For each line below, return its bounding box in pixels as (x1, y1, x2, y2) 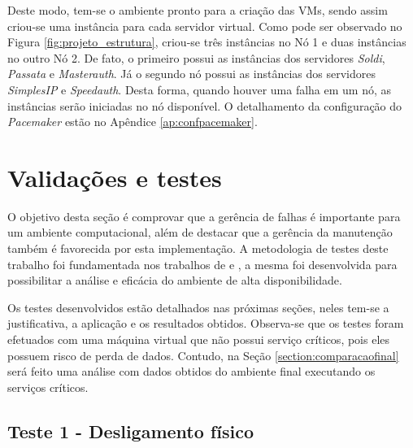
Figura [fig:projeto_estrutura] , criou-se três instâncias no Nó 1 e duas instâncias (7, 33, 406, 50)
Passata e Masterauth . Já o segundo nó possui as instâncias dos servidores (7, 65, 376, 82)
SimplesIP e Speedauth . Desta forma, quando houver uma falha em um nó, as (7, 80, 392, 98)
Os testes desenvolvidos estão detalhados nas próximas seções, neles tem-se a (7, 298, 389, 315)
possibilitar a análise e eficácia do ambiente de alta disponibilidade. (7, 272, 342, 289)
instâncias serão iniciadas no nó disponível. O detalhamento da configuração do (7, 97, 402, 114)
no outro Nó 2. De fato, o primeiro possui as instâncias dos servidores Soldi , (7, 49, 385, 66)
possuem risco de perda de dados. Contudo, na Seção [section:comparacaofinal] (7, 346, 399, 363)
